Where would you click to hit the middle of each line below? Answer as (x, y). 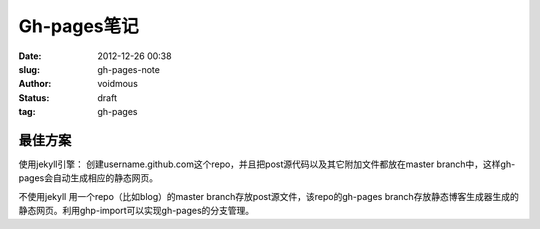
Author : (35, 84)
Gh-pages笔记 (78, 26)
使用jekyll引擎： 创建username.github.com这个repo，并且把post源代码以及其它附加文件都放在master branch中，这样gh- (267, 164)
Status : (34, 97)
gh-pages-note (128, 69)
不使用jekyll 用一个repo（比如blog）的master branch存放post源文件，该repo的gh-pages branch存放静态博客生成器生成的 (268, 196)
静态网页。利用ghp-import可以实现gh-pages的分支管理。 (136, 211)
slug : (29, 69)
